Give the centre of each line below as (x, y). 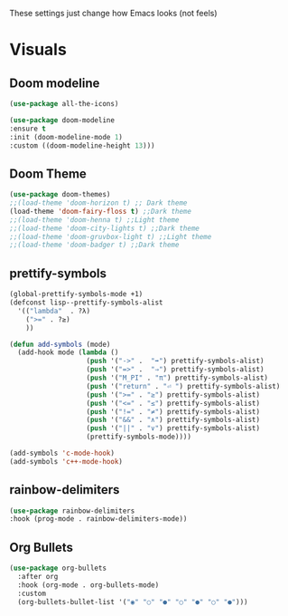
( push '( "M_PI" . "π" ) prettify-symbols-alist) (177, 378)
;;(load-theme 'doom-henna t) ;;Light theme (94, 220)
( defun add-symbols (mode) (60, 344)
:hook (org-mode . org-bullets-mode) (88, 585)
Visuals (38, 50)
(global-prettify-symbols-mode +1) (76, 294)
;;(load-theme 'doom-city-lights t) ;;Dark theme (105, 228)
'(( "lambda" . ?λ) (54, 311)
